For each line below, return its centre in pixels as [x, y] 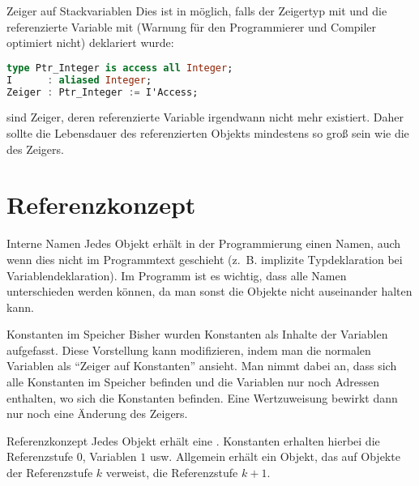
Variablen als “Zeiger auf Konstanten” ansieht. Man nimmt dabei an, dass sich [202, 366]
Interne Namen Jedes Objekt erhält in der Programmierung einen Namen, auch [204, 243]
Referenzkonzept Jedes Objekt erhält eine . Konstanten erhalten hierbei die [193, 440]
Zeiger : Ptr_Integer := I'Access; [103, 92]
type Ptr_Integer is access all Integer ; [120, 68]
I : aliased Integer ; [79, 80]
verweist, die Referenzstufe [172, 473]
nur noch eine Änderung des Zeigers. [97, 414]
